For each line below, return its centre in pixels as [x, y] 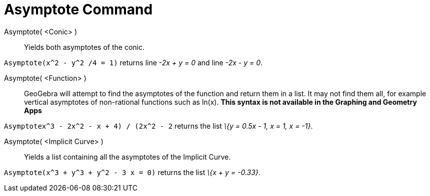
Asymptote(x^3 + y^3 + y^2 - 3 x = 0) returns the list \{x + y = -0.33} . [132, 172]
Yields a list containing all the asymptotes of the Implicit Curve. [127, 157]
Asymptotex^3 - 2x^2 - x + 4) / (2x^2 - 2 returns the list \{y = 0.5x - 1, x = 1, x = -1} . [158, 126]
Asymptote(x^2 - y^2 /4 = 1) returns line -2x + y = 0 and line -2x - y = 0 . [133, 62]
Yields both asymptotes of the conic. [84, 47]
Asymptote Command [78, 9]
